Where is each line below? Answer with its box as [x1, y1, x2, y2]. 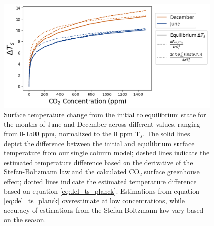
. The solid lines [143, 129, 190, 139]
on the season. [4, 214, 46, 225]
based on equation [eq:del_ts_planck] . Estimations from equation [4, 186, 199, 196]
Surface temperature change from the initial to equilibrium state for [4, 109, 206, 119]
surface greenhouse [144, 167, 200, 177]
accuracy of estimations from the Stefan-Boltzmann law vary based [4, 205, 204, 215]
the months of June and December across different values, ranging [4, 119, 200, 129]
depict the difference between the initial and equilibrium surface [4, 138, 195, 148]
